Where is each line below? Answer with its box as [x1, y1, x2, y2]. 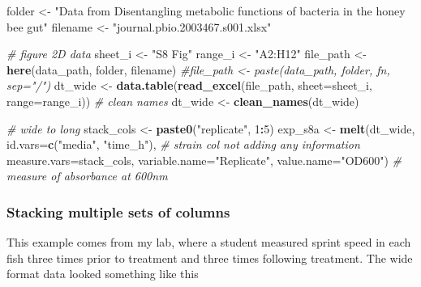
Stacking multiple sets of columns [6, 201, 230, 222]
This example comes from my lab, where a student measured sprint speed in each [6, 234, 411, 251]
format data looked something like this [6, 265, 199, 282]
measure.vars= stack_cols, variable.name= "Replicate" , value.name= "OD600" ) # [6, 151, 402, 168]
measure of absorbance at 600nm [6, 167, 168, 184]
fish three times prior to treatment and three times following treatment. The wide [6, 249, 413, 266]
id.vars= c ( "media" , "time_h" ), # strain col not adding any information [6, 136, 360, 153]
